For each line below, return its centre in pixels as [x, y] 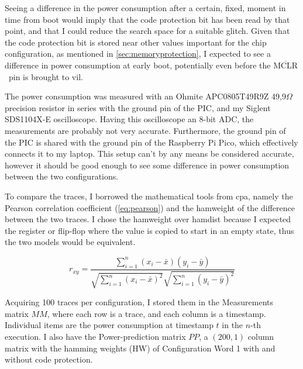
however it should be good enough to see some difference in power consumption [147, 165]
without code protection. [49, 359]
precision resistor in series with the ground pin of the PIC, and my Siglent [138, 107]
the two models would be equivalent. [70, 242]
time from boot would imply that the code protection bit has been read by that [147, 19]
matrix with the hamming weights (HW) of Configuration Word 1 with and [140, 348]
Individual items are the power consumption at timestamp [109, 325]
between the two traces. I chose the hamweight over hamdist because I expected [148, 219]
